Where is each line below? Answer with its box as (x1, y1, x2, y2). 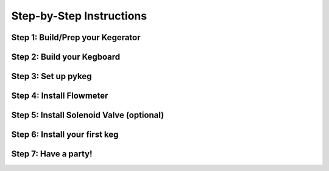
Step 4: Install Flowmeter (11, 91, 108, 101)
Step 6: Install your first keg (11, 130, 119, 140)
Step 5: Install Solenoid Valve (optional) (11, 110, 164, 120)
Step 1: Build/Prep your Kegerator (11, 32, 141, 43)
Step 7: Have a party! (11, 149, 93, 159)
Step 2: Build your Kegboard (11, 52, 121, 62)
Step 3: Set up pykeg (11, 71, 92, 82)
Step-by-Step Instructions (11, 9, 147, 23)
